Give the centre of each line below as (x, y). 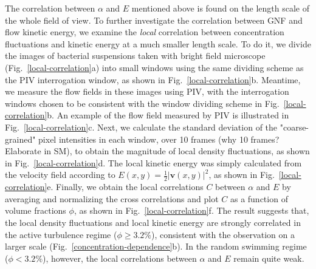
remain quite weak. (269, 258)
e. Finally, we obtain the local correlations (125, 187)
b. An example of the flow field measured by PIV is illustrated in (168, 115)
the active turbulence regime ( (61, 234)
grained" (20, 139)
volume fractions (36, 210)
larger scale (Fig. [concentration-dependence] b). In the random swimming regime (156, 246)
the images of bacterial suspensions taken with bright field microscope (135, 56)
